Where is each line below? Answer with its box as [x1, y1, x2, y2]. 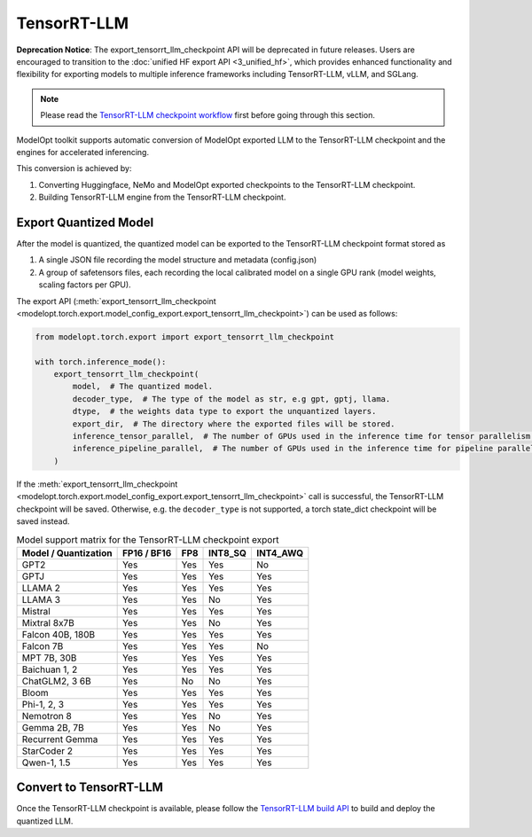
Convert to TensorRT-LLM [16, 780, 164, 795]
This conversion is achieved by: [16, 163, 132, 174]
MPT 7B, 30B [21, 652, 77, 664]
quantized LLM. [16, 816, 74, 826]
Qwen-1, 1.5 [21, 756, 71, 769]
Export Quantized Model [16, 215, 154, 230]
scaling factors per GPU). [38, 279, 132, 290]
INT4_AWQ [255, 546, 304, 559]
